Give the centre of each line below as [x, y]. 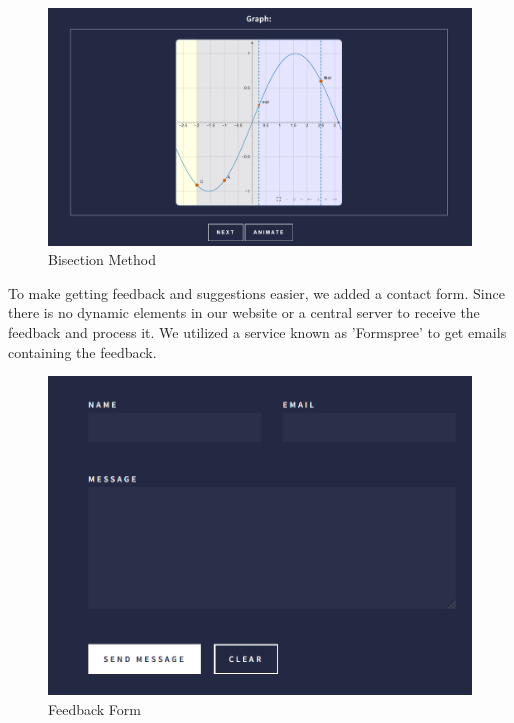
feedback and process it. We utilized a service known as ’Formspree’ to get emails [257, 332]
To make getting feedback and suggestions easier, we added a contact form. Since [256, 292]
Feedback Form [94, 708]
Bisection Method [102, 259]
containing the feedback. [82, 351]
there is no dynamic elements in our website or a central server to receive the [244, 312]
